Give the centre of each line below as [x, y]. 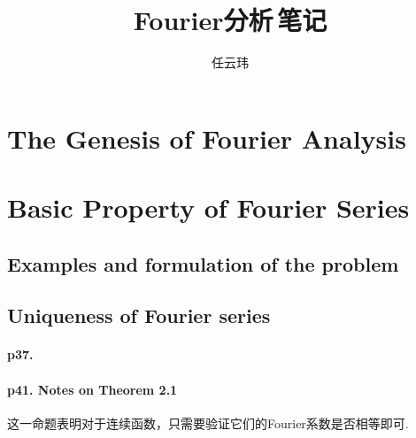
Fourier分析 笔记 [230, 20]
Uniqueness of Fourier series [139, 315]
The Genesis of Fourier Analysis [207, 138]
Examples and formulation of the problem [203, 263]
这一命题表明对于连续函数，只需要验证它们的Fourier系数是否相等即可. [208, 423]
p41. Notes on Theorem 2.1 [92, 389]
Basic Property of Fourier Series [208, 207]
